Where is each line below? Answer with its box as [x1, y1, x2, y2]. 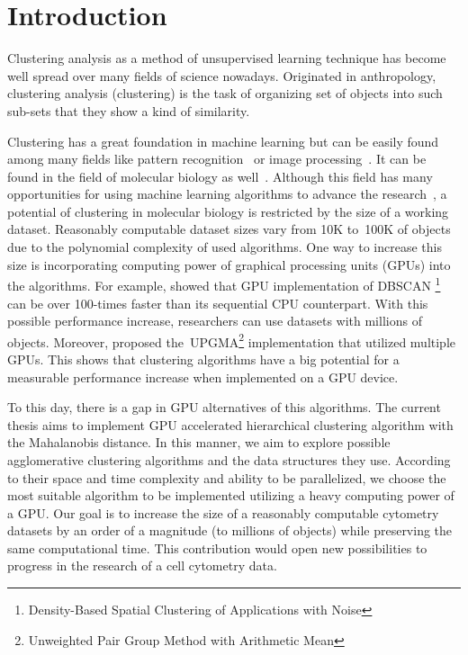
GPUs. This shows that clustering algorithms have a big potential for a [7, 349, 400, 368]
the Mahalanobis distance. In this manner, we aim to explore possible [7, 433, 391, 452]
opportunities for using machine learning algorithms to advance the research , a [7, 184, 447, 203]
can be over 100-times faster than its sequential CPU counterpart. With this [7, 293, 428, 312]
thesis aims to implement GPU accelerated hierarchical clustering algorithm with [7, 415, 454, 434]
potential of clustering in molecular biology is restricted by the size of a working [7, 202, 449, 220]
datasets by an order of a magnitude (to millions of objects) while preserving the [7, 521, 453, 540]
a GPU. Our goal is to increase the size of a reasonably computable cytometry [7, 503, 439, 522]
